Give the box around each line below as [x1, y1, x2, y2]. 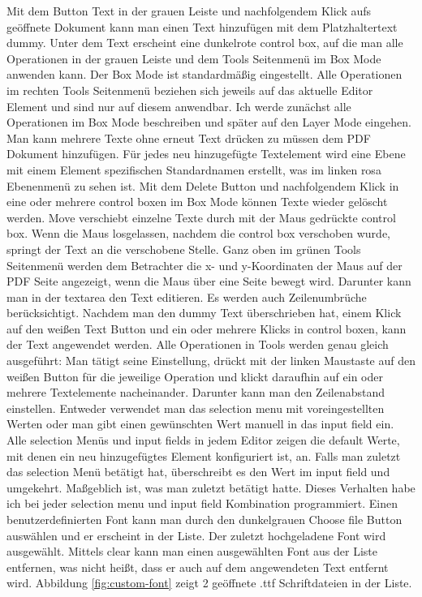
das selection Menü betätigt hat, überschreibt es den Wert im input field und [6, 463, 390, 480]
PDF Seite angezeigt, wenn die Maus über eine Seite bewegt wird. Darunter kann [6, 273, 411, 290]
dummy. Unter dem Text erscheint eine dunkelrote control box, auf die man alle [6, 34, 403, 51]
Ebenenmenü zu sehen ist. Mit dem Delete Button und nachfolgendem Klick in [6, 177, 399, 194]
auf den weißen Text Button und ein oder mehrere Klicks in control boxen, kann [6, 320, 407, 337]
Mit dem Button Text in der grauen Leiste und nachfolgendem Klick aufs [6, 2, 372, 19]
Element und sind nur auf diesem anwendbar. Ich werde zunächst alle [6, 97, 351, 114]
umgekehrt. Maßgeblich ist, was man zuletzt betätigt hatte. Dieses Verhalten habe [6, 479, 416, 496]
